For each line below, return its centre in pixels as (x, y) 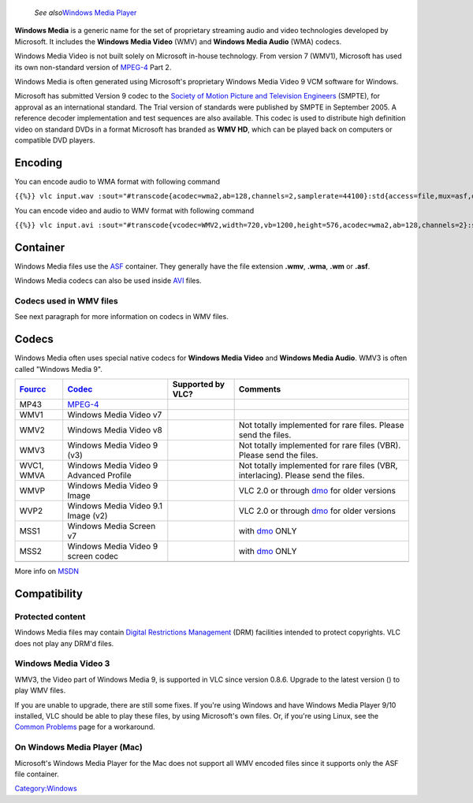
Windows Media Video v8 (115, 430)
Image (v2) (88, 516)
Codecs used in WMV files (66, 301)
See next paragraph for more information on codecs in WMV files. (121, 317)
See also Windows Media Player (86, 13)
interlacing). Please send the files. (302, 475)
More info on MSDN (47, 571)
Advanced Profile (99, 475)
